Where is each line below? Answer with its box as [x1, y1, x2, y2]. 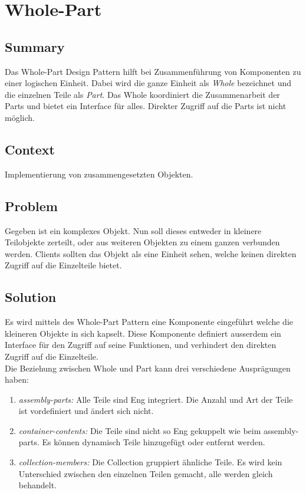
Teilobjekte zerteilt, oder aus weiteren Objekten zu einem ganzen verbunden [5, 236, 280, 248]
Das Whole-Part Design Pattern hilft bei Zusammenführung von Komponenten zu [5, 65, 301, 77]
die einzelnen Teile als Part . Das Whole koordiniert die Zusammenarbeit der [5, 88, 280, 100]
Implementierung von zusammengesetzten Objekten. [5, 167, 193, 180]
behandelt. [18, 479, 57, 491]
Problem [5, 196, 58, 215]
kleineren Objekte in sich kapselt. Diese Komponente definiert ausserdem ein [5, 327, 281, 339]
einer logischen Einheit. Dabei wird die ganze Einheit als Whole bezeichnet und [5, 77, 291, 89]
